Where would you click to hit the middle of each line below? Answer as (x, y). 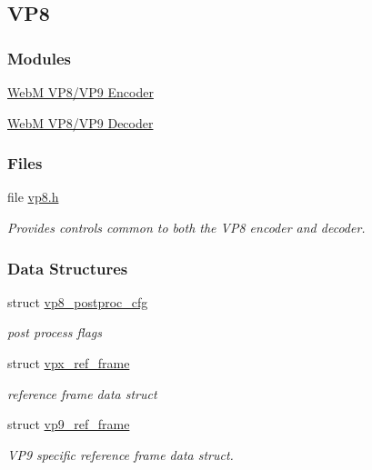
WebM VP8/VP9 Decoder (80, 122)
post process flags (55, 332)
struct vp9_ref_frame (69, 424)
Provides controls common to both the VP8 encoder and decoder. (186, 227)
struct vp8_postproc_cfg (78, 301)
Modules (39, 58)
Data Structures (68, 268)
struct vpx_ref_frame (69, 363)
